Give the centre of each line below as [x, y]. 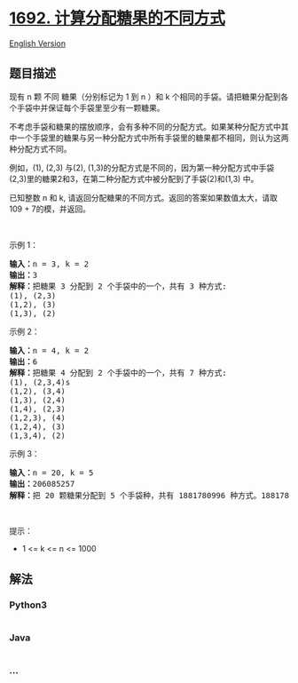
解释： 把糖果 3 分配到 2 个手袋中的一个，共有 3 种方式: [118, 286]
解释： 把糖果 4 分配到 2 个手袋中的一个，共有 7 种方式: [118, 373]
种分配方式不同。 [40, 148]
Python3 [28, 605]
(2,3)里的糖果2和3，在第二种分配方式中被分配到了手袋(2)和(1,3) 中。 [134, 179]
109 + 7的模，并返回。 [50, 209]
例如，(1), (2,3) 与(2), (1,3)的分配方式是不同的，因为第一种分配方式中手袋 [142, 167]
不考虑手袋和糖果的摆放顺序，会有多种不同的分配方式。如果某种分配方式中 [145, 126]
